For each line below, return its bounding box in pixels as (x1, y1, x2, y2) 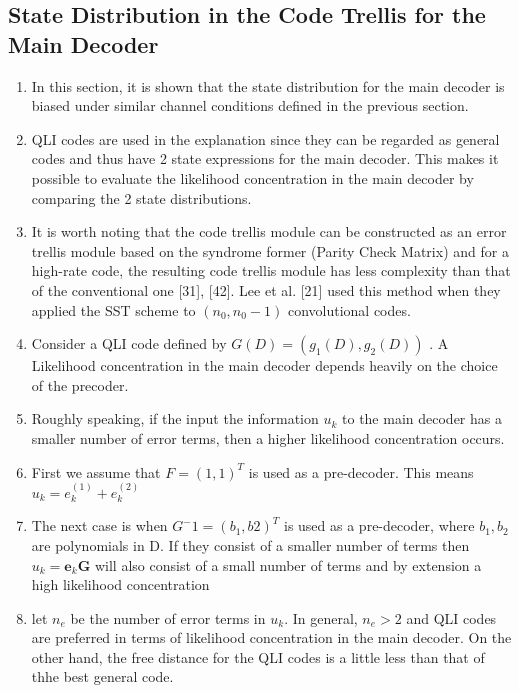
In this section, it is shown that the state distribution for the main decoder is (31, 75, 505, 96)
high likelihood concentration (31, 574, 210, 595)
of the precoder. (31, 374, 129, 395)
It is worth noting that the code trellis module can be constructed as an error (31, 221, 507, 242)
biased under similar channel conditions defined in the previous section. (31, 95, 469, 116)
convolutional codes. (287, 299, 411, 320)
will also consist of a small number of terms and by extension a (94, 554, 482, 575)
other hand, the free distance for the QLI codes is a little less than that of (31, 646, 485, 667)
